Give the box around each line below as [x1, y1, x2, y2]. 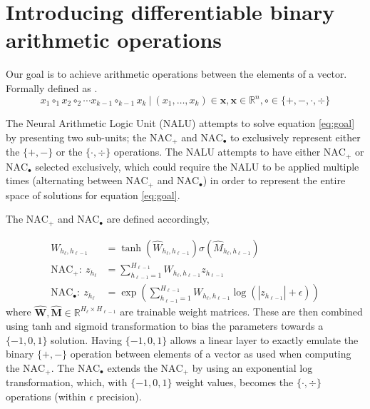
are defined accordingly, [106, 211, 210, 226]
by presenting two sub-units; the [6, 129, 147, 144]
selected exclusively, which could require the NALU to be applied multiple [35, 158, 359, 173]
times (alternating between [6, 173, 123, 188]
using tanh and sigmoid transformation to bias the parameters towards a [6, 318, 324, 333]
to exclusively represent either [230, 129, 361, 144]
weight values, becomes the [175, 375, 294, 390]
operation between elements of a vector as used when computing [70, 346, 351, 361]
